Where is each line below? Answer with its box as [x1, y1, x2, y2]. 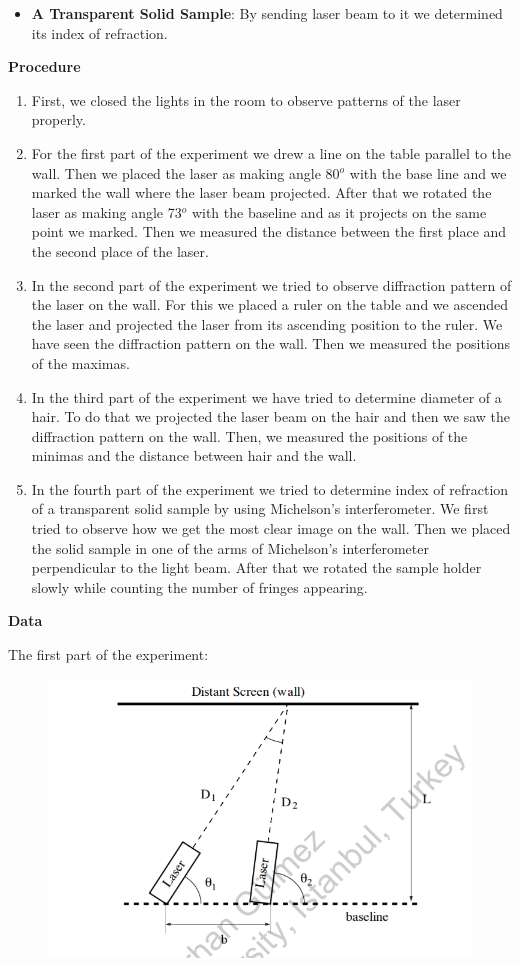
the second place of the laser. [31, 240, 209, 261]
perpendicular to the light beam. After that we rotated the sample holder [31, 557, 482, 578]
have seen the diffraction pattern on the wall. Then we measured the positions [31, 333, 511, 354]
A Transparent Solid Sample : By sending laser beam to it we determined [31, 3, 503, 23]
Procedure [8, 56, 81, 77]
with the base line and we [349, 162, 507, 183]
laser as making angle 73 [31, 201, 182, 222]
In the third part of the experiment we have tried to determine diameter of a [31, 386, 502, 407]
